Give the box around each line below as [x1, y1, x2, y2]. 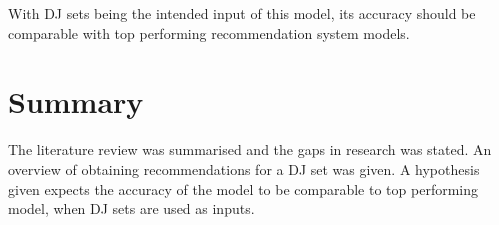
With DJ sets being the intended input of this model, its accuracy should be [8, 3, 476, 23]
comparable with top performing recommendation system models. [8, 22, 410, 43]
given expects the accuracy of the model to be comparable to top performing [8, 178, 478, 199]
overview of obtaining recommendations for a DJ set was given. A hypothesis [8, 158, 480, 179]
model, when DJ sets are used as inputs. [8, 198, 255, 219]
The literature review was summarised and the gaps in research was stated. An [8, 139, 492, 160]
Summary [8, 81, 144, 122]
